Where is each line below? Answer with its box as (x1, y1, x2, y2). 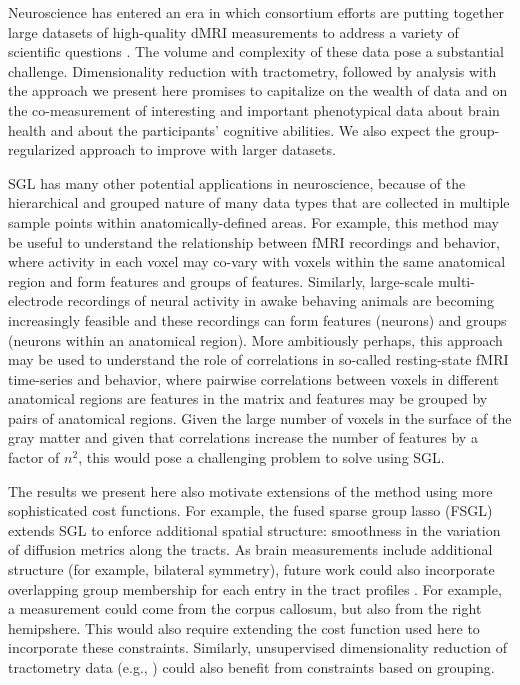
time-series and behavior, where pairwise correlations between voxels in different (8, 368, 499, 389)
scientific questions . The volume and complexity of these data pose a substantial (8, 41, 504, 62)
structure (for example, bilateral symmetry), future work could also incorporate (8, 559, 495, 580)
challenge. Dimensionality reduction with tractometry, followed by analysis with (8, 60, 497, 81)
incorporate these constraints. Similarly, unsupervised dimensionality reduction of (8, 637, 507, 658)
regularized (8, 139, 75, 160)
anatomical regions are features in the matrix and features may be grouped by (8, 388, 488, 409)
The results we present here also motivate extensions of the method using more (8, 480, 493, 501)
